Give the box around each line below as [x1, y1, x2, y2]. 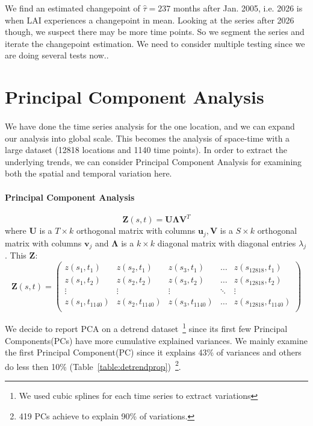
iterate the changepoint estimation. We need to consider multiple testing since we [5, 37, 305, 49]
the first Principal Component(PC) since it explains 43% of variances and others [5, 346, 302, 359]
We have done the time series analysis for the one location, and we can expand [5, 119, 295, 132]
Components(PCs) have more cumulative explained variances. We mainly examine [5, 334, 308, 346]
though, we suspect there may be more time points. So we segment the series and [5, 25, 305, 38]
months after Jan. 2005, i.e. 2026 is [173, 2, 303, 14]
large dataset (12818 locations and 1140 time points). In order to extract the [5, 143, 287, 156]
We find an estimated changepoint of [5, 2, 140, 14]
